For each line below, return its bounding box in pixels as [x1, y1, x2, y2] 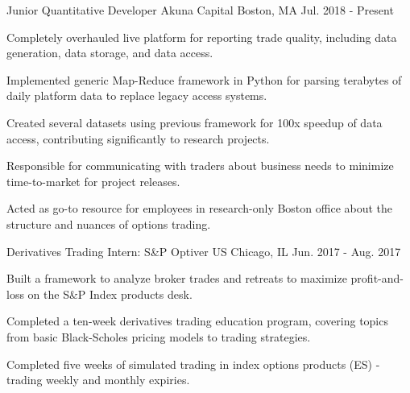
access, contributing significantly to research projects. [6, 130, 270, 147]
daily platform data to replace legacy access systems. [6, 87, 267, 104]
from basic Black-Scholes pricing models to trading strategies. [6, 328, 311, 345]
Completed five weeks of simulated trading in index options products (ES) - [6, 355, 380, 372]
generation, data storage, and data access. [6, 44, 213, 61]
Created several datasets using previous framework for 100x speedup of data [6, 114, 383, 130]
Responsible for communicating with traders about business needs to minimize [6, 157, 394, 174]
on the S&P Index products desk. [27, 285, 193, 302]
